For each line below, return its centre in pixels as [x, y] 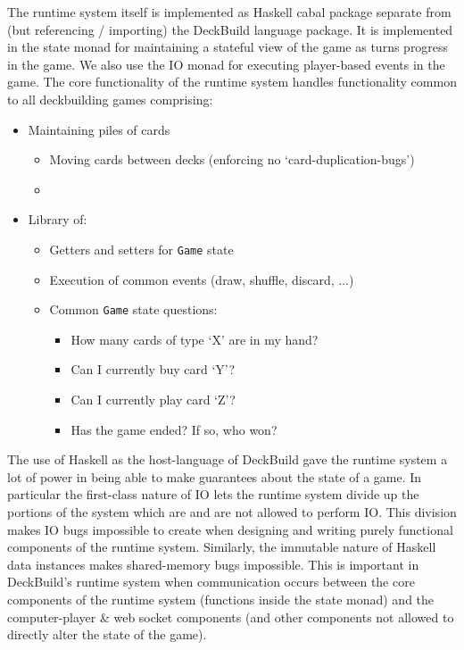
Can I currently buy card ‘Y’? [153, 369]
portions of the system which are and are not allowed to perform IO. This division [232, 512]
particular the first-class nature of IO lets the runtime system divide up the [213, 494]
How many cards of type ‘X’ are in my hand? [195, 339]
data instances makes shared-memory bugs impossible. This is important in [213, 564]
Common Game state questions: [133, 309]
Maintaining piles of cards [99, 129]
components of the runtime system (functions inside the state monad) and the [221, 599]
